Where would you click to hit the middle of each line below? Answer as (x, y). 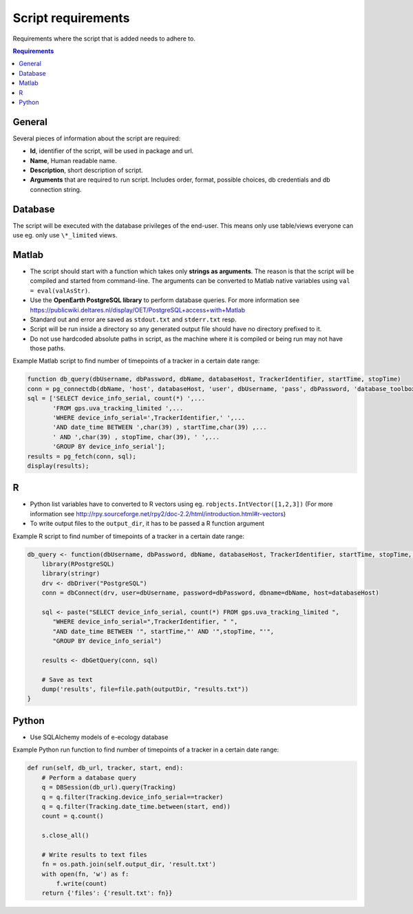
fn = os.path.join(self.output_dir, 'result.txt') (129, 864)
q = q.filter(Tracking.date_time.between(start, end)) (136, 806)
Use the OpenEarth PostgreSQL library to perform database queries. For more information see (165, 300)
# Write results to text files (94, 854)
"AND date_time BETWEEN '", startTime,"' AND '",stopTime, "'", (163, 631)
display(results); (58, 466)
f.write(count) (82, 884)
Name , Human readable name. (73, 160)
